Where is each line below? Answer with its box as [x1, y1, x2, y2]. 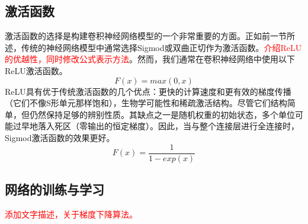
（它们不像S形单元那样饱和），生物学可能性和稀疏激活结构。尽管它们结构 [5, 97, 287, 109]
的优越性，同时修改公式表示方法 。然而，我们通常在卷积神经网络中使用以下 [5, 53, 295, 65]
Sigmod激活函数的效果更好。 [5, 131, 115, 143]
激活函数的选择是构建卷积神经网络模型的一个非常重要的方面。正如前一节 [5, 30, 287, 42]
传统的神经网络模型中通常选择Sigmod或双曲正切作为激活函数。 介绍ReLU [21, 41, 302, 53]
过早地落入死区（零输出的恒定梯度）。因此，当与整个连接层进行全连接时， [12, 120, 299, 132]
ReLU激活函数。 [5, 64, 68, 76]
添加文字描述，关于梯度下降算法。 [5, 207, 137, 220]
